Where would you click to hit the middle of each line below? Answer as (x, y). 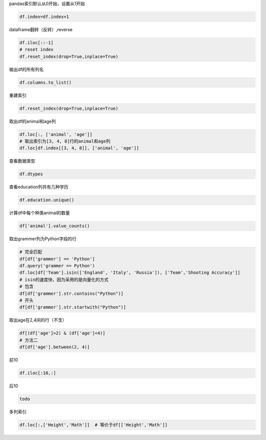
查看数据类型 (22, 161)
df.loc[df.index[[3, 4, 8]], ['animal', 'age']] (79, 148)
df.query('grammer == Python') (57, 266)
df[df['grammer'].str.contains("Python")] (71, 293)
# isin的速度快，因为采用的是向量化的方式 (64, 280)
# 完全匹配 (31, 252)
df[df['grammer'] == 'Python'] (57, 259)
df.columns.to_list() (46, 82)
